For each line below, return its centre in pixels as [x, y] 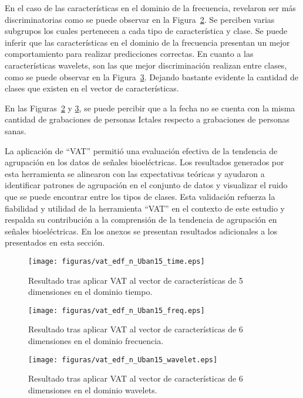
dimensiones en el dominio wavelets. [93, 390]
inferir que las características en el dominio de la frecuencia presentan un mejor [147, 42]
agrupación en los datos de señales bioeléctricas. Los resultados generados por [144, 162]
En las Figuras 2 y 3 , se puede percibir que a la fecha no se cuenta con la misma [150, 108]
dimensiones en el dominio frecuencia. [96, 340]
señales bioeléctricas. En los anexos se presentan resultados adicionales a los [141, 231]
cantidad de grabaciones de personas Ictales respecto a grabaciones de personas [147, 119]
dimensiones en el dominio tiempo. [90, 292]
